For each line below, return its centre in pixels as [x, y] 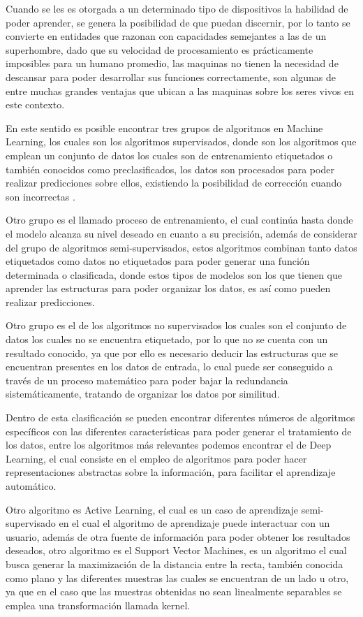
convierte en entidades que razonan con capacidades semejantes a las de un [166, 36]
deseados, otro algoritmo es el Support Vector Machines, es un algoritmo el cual [176, 550]
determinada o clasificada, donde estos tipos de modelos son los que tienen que [174, 274]
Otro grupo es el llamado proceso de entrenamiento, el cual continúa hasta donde [179, 220]
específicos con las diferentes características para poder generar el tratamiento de [179, 431]
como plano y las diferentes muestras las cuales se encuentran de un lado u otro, [177, 578]
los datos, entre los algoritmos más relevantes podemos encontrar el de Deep [169, 445]
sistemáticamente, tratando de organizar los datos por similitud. [143, 394]
